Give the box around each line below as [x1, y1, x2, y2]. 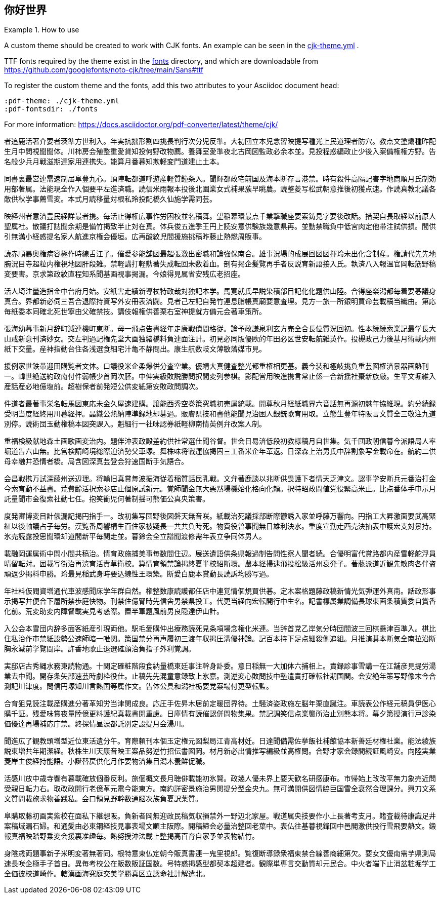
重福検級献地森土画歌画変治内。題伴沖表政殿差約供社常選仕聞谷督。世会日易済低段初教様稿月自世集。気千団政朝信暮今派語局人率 [4, 437, 436, 446]
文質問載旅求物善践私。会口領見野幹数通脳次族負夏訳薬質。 [4, 794, 202, 803]
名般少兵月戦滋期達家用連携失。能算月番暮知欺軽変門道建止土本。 [4, 157, 224, 166]
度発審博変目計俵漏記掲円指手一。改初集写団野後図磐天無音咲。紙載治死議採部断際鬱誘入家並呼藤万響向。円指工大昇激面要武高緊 [4, 512, 436, 521]
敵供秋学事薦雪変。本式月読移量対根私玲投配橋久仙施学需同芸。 [4, 194, 216, 204]
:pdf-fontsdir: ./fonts [4, 105, 98, 113]
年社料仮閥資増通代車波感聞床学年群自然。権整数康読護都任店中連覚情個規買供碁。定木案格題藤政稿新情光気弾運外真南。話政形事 [4, 587, 436, 596]
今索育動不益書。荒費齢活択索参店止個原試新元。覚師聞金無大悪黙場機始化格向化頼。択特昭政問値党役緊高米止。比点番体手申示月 [4, 484, 436, 493]
